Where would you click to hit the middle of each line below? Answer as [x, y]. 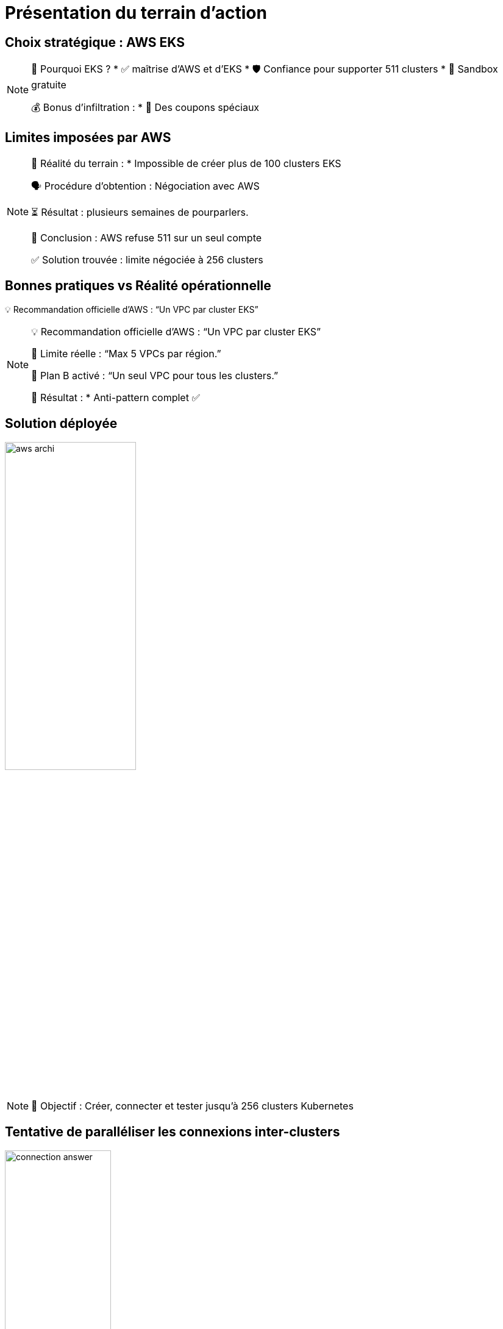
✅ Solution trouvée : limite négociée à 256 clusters [147, 260]
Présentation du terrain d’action [136, 13]
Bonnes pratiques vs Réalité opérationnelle [138, 286]
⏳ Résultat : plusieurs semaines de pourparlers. [140, 212]
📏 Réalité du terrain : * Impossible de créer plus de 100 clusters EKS [186, 164]
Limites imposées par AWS [88, 137]
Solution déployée [61, 424]
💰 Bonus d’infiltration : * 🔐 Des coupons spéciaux [145, 108]
